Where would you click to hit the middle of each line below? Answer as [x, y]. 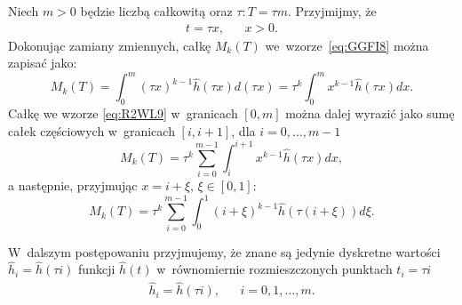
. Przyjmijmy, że [332, 11]
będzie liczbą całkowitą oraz [156, 11]
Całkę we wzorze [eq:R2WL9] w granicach [123, 113]
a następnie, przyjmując [73, 185]
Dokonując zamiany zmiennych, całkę [110, 45]
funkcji [97, 269]
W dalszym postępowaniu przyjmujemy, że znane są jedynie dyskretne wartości [224, 251]
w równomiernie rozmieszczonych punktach [275, 269]
